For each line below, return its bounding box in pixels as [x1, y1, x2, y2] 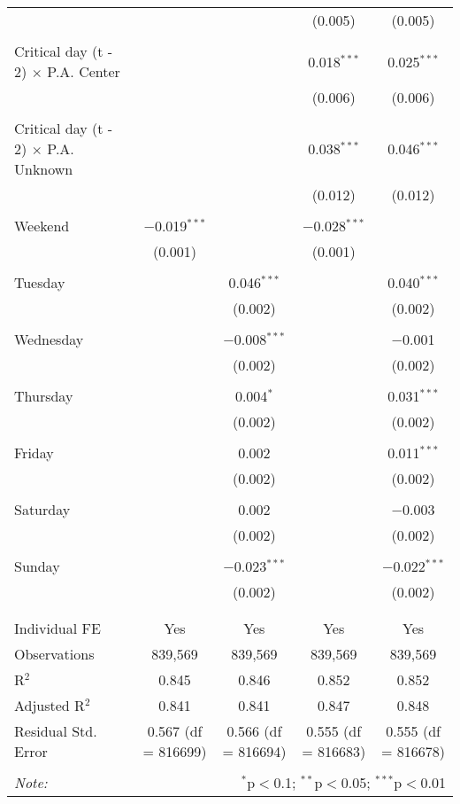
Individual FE [14, 618, 101, 638]
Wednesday [14, 329, 84, 349]
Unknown [14, 159, 73, 179]
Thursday [14, 386, 73, 406]
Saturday [14, 499, 71, 519]
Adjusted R [14, 695, 85, 715]
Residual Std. [14, 721, 97, 741]
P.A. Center [47, 61, 120, 82]
